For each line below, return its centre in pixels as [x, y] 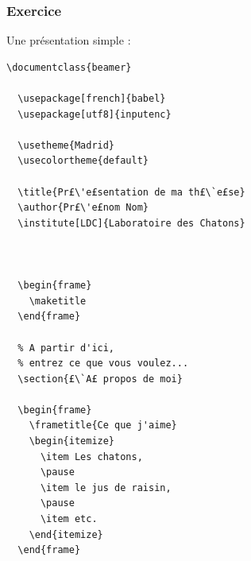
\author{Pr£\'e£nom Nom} [83, 208]
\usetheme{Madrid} [66, 145]
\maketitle [58, 301]
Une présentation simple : [69, 40]
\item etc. [69, 519]
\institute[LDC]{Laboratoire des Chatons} [131, 223]
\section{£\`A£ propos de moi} [100, 379]
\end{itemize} [66, 534]
